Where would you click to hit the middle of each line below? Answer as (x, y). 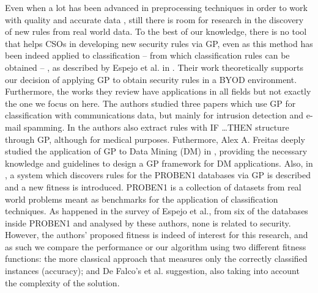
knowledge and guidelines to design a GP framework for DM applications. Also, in (159, 163)
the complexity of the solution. (62, 282)
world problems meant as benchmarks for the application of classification (142, 199)
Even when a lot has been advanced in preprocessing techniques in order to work (156, 7)
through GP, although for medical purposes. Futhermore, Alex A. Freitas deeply (155, 139)
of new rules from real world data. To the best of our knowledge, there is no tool (156, 31)
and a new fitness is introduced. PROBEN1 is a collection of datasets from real (153, 186)
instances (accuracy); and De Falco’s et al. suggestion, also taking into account (152, 271)
